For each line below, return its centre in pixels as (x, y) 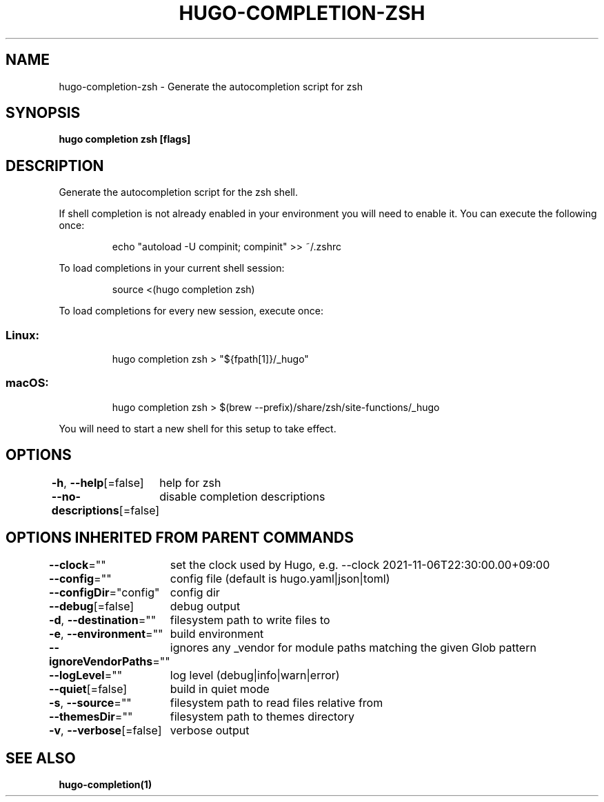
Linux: (23, 335)
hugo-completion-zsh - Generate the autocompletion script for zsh (211, 86)
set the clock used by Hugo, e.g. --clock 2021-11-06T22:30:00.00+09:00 (360, 565)
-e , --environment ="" (106, 634)
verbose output (210, 731)
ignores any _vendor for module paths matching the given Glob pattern (353, 648)
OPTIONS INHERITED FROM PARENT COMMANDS (180, 538)
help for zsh (190, 482)
